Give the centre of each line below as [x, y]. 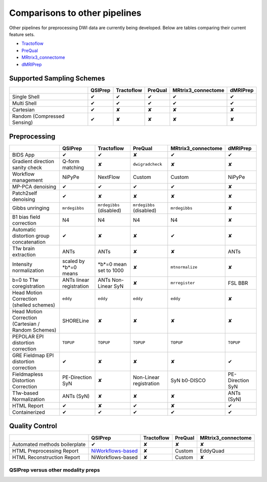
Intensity [22, 264]
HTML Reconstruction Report [46, 457]
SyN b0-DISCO [188, 380]
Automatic [24, 229]
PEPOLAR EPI [28, 336]
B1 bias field [26, 217]
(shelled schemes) [34, 305]
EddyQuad [212, 451]
